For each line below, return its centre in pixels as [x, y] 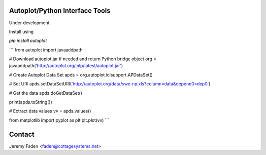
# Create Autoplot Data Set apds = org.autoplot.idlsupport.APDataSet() [81, 75]
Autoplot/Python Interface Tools [60, 11]
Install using [21, 32]
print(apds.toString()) [31, 102]
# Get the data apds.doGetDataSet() [46, 93]
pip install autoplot [28, 41]
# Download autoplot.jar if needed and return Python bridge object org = [83, 59]
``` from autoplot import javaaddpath [46, 50]
